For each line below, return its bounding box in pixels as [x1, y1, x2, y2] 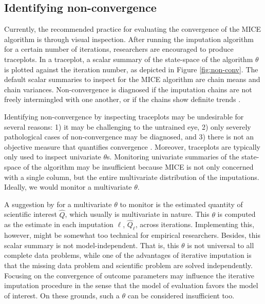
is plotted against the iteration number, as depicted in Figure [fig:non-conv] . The [4, 64, 258, 74]
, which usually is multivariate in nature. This [65, 209, 210, 219]
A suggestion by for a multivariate [4, 198, 112, 209]
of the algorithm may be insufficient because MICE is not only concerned [23, 161, 254, 172]
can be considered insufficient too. [127, 290, 235, 300]
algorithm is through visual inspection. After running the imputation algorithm [4, 33, 254, 44]
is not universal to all [187, 239, 254, 250]
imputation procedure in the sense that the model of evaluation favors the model [4, 280, 258, 291]
